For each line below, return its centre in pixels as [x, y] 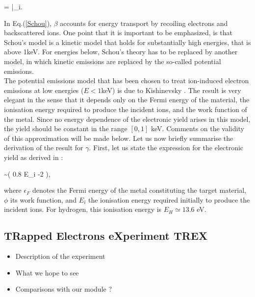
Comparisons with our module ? [64, 289]
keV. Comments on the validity [198, 128]
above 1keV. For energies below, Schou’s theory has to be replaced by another [121, 52]
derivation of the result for [44, 148]
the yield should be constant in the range [66, 128]
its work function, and [44, 199]
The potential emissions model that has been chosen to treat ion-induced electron [127, 80]
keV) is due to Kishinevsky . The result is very [171, 90]
